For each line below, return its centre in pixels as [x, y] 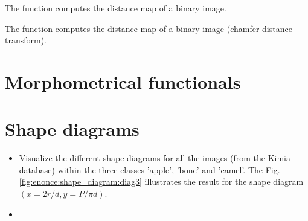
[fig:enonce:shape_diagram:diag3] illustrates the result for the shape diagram [161, 181]
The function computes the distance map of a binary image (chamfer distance [149, 28]
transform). [26, 40]
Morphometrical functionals [123, 81]
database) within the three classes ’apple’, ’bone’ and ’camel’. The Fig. [149, 169]
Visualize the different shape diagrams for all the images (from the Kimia [155, 158]
